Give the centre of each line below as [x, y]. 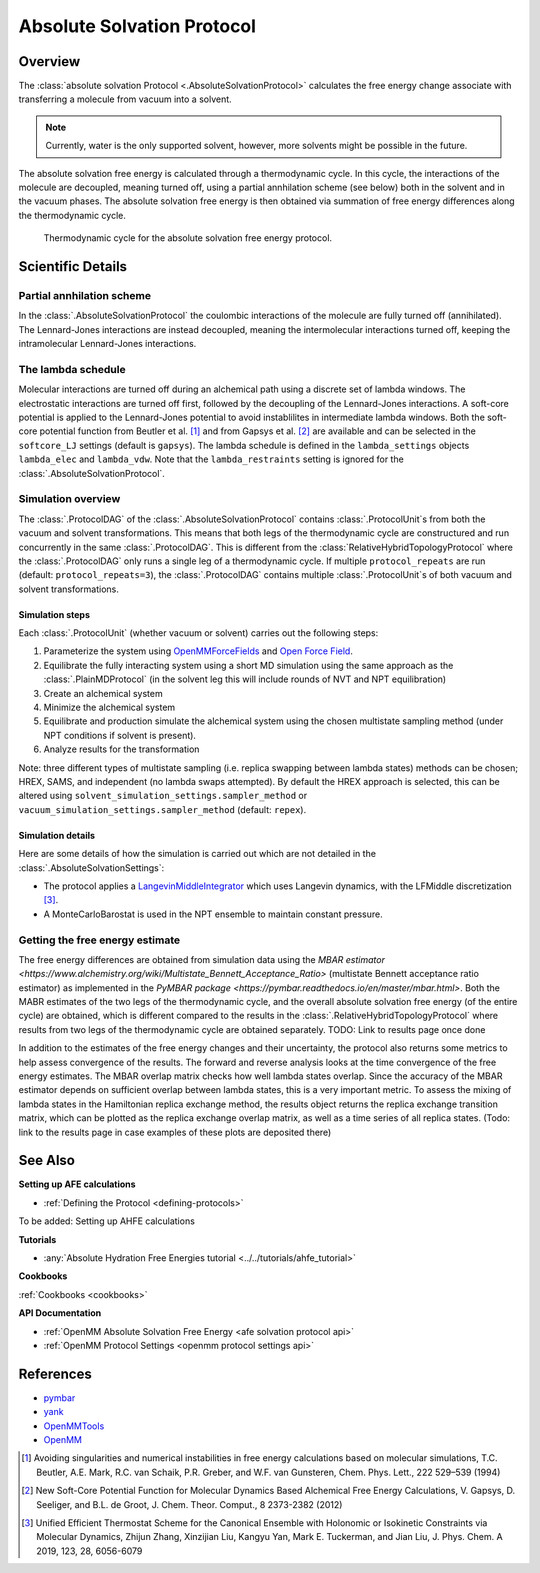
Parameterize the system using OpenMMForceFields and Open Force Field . [198, 651]
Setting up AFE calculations [77, 1184]
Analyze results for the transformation [121, 749]
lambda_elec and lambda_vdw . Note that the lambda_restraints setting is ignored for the [211, 459]
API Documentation [60, 1313]
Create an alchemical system [103, 693]
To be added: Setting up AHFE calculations [106, 1221]
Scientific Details [73, 266]
